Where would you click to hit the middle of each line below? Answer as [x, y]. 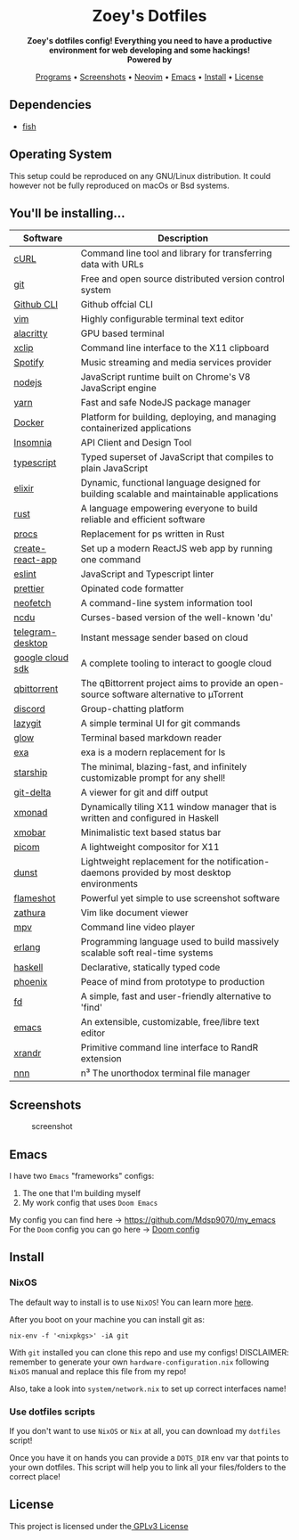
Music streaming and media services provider [176, 363]
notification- [243, 862]
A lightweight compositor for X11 [150, 848]
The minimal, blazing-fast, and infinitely [164, 767]
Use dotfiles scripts [53, 1412]
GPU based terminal [122, 333]
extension [101, 1059]
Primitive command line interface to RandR [170, 1048]
